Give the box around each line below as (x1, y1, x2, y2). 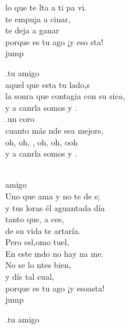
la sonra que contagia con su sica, (5, 90, 125, 102)
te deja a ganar (5, 24, 60, 36)
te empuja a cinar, (5, 12, 71, 25)
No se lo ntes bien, (5, 259, 71, 271)
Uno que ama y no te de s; (5, 189, 100, 202)
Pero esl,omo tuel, (5, 236, 69, 248)
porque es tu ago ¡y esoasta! (5, 281, 105, 294)
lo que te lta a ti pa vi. (5, 1, 87, 13)
